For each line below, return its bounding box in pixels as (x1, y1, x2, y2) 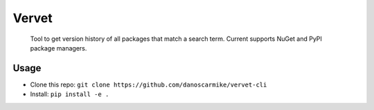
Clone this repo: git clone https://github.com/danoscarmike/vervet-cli (30, 80, 267, 89)
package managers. (30, 44, 87, 52)
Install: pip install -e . (30, 90, 109, 98)
